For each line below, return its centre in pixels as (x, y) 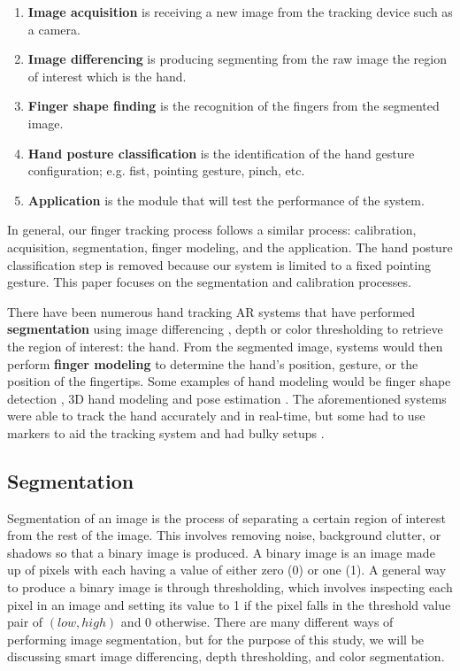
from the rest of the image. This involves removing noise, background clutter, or (224, 535)
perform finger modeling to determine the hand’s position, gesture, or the (213, 363)
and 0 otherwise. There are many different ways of (257, 622)
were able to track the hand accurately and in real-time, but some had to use (216, 416)
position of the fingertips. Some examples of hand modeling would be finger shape (229, 381)
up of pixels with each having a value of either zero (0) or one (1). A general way (227, 570)
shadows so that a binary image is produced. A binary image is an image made (221, 552)
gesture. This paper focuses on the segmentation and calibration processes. (209, 282)
